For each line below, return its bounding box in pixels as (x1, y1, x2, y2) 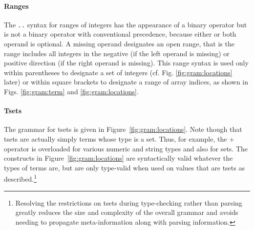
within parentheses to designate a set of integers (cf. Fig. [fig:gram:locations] (4, 67, 233, 77)
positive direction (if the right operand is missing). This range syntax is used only (4, 58, 249, 68)
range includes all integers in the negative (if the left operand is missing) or (4, 48, 230, 58)
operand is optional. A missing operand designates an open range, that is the (4, 39, 234, 49)
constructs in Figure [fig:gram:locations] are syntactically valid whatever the (4, 153, 233, 163)
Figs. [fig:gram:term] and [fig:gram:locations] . (4, 86, 139, 97)
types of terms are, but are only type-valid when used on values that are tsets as (4, 162, 245, 172)
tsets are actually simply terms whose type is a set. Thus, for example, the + (4, 134, 234, 144)
